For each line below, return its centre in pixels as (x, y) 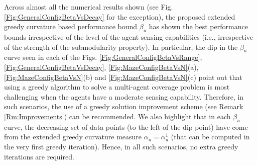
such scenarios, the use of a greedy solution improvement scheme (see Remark (124, 106)
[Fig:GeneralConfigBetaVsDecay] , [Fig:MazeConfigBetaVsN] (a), (101, 67)
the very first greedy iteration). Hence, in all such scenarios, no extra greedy (121, 146)
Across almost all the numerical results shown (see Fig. (89, 7)
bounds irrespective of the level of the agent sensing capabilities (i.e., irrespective (129, 36)
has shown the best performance (198, 26)
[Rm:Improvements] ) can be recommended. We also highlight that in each (117, 116)
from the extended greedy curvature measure (73, 137)
